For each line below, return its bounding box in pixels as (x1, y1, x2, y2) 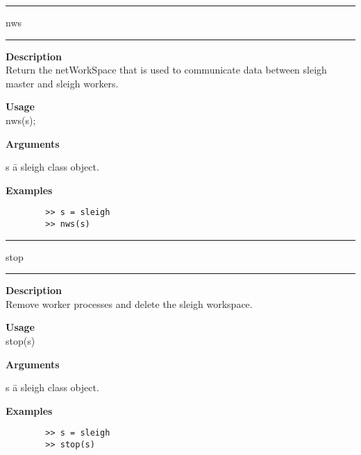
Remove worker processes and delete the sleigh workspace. (6, 296, 253, 311)
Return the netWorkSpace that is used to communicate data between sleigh (6, 62, 327, 77)
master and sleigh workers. (6, 76, 119, 90)
